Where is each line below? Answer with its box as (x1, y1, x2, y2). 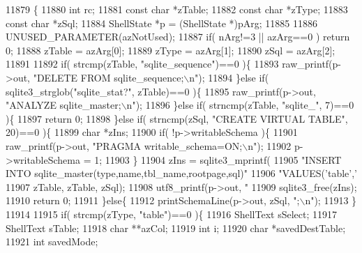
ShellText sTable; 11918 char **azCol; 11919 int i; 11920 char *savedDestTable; (6, 220, 346, 235)
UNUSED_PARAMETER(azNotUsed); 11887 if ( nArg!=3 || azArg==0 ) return (6, 29, 350, 44)
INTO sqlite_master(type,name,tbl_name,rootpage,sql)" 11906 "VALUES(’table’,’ (6, 166, 357, 181)
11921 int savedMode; (6, 234, 98, 249)
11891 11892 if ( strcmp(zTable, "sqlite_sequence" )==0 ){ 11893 (6, 56, 279, 71)
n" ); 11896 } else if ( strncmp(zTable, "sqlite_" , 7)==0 (126, 98, 354, 112)
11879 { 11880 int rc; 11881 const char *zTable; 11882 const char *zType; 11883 (6, 2, 348, 16)
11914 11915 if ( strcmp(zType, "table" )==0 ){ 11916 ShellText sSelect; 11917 (6, 206, 337, 221)
